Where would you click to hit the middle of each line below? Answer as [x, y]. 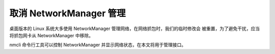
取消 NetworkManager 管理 [67, 13]
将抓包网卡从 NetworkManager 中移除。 [51, 35]
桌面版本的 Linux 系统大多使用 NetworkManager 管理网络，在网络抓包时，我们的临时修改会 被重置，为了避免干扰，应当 [135, 29]
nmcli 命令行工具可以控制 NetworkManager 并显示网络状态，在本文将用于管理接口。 [98, 45]
